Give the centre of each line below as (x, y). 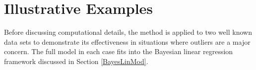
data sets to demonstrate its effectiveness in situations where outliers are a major (127, 41)
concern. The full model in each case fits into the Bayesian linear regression (119, 51)
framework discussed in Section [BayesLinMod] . (76, 61)
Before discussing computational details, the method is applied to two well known (128, 32)
